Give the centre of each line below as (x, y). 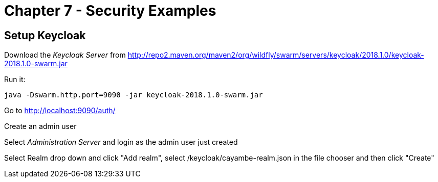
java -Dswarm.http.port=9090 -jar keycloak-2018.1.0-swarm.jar (134, 95)
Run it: (15, 80)
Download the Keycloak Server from (65, 55)
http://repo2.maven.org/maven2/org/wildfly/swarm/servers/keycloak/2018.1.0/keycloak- (276, 55)
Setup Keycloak (45, 35)
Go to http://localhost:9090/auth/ (60, 111)
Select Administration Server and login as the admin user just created (121, 142)
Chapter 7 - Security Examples (110, 11)
